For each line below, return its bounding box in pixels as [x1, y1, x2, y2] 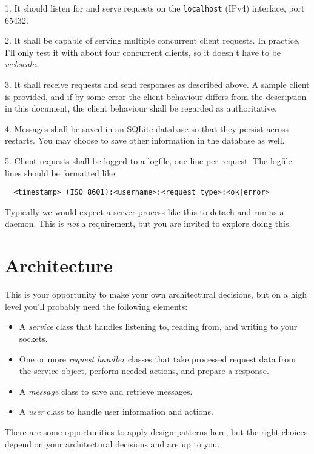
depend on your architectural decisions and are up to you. [5, 437, 220, 450]
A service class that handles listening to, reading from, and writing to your [19, 320, 298, 333]
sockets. [19, 332, 48, 344]
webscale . [5, 58, 38, 70]
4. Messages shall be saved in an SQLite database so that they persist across [5, 122, 289, 135]
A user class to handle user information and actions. [19, 405, 213, 418]
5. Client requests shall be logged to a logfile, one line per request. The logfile [5, 155, 292, 167]
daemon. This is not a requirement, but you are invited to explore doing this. [5, 217, 292, 230]
